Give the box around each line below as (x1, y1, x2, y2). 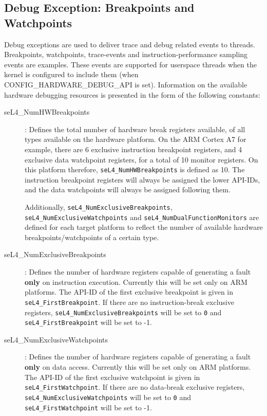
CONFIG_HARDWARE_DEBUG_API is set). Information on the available (4, 79, 247, 89)
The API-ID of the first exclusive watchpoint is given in (25, 371, 200, 382)
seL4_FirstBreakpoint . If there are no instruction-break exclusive (25, 296, 234, 307)
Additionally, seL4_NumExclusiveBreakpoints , (25, 201, 173, 212)
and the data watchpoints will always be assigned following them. (25, 184, 231, 195)
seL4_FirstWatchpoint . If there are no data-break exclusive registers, (25, 382, 245, 392)
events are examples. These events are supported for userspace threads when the (4, 59, 257, 69)
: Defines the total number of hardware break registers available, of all (25, 123, 245, 134)
